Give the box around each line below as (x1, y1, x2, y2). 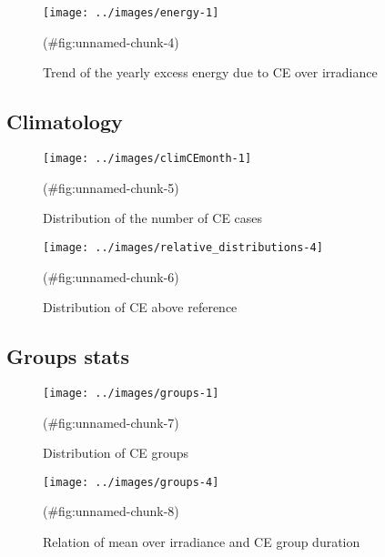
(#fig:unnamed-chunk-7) (43, 412, 179, 431)
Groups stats (6, 342, 130, 370)
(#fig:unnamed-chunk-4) (43, 32, 179, 51)
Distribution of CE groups (43, 443, 189, 462)
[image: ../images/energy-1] (43, 6, 219, 19)
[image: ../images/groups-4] (43, 475, 219, 489)
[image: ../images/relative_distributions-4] (43, 240, 323, 254)
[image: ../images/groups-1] (43, 386, 219, 400)
